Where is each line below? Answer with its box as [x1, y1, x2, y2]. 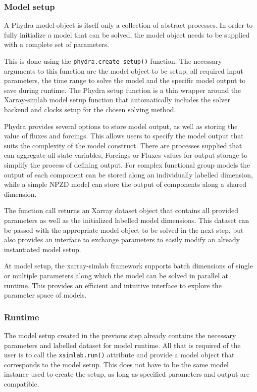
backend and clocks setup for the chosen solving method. [4, 104, 176, 115]
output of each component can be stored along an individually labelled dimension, [4, 169, 253, 179]
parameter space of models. [4, 290, 87, 300]
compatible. [4, 378, 39, 389]
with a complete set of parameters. [4, 39, 109, 49]
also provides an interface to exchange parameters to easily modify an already [4, 234, 240, 245]
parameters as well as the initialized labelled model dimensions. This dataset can [4, 215, 249, 225]
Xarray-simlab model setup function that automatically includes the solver [4, 94, 231, 105]
